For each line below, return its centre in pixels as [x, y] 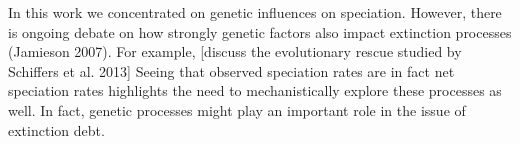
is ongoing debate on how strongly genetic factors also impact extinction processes [260, 31]
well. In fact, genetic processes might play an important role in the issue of [237, 109]
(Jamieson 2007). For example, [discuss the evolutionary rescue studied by [235, 51]
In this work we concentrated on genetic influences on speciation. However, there [255, 12]
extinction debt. [56, 129]
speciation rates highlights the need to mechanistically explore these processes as [255, 90]
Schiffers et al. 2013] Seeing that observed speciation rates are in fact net [231, 70]
